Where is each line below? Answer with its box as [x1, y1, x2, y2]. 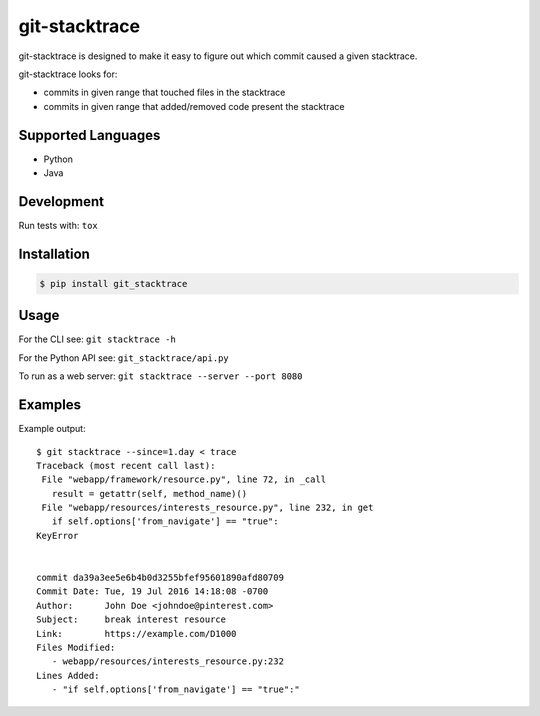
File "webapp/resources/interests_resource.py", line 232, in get [41, 502, 374, 514]
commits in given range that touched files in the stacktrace [43, 86, 286, 99]
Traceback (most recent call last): [36, 460, 216, 471]
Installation [18, 245, 90, 262]
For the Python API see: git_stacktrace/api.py [18, 351, 229, 364]
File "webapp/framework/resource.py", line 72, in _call [41, 474, 327, 485]
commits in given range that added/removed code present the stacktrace [43, 100, 345, 112]
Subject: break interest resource [36, 614, 227, 625]
